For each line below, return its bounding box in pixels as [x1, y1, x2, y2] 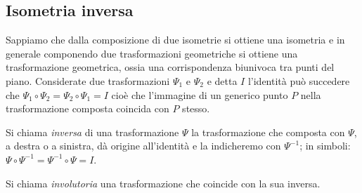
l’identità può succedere [247, 73, 350, 88]
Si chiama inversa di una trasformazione [6, 124, 179, 139]
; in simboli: [299, 138, 351, 153]
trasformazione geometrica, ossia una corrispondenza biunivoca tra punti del [6, 60, 335, 74]
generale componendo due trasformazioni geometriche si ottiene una [6, 46, 298, 60]
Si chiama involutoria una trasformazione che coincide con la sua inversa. [6, 175, 321, 190]
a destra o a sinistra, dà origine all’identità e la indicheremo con [6, 138, 281, 153]
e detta [207, 73, 238, 88]
